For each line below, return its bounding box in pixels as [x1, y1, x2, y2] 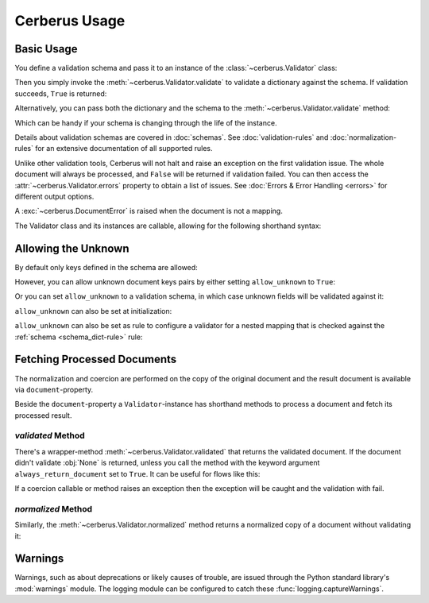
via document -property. [14, 385, 94, 394]
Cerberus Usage [14, 12, 126, 29]
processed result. [14, 410, 72, 420]
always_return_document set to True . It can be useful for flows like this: [14, 469, 261, 478]
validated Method [14, 430, 85, 441]
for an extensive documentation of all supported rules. [34, 144, 213, 153]
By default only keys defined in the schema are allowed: [14, 262, 198, 272]
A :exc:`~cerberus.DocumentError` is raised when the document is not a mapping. [14, 207, 284, 216]
